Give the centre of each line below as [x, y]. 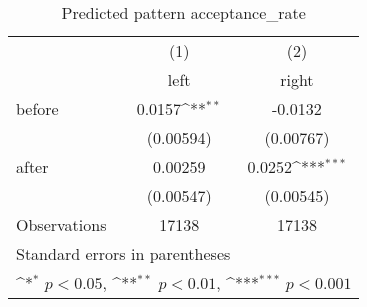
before [37, 108]
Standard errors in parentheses [123, 253]
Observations [61, 224]
